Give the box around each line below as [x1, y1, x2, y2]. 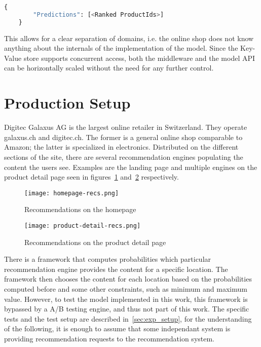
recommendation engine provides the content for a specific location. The [4, 263, 228, 274]
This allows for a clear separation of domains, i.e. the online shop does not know [4, 32, 254, 43]
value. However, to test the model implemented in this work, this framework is [4, 293, 248, 304]
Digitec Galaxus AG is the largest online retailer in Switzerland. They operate [4, 122, 247, 132]
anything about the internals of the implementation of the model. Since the [4, 43, 238, 53]
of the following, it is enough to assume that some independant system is [4, 323, 231, 334]
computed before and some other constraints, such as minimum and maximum [4, 283, 247, 294]
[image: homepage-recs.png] [24, 189, 119, 197]
